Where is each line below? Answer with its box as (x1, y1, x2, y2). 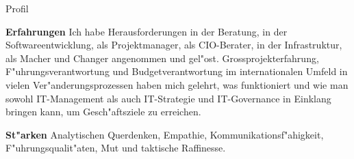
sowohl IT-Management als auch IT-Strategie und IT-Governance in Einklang (5, 91, 331, 105)
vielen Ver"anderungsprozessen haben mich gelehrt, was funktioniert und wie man (5, 77, 349, 91)
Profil (5, 1, 29, 15)
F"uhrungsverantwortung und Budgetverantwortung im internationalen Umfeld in (5, 64, 348, 78)
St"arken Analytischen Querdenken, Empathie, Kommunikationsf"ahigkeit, (5, 127, 324, 141)
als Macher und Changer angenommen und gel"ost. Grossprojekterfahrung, (5, 50, 319, 65)
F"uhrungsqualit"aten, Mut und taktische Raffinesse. (5, 141, 226, 155)
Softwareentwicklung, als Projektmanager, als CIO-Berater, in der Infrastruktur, (5, 38, 342, 52)
